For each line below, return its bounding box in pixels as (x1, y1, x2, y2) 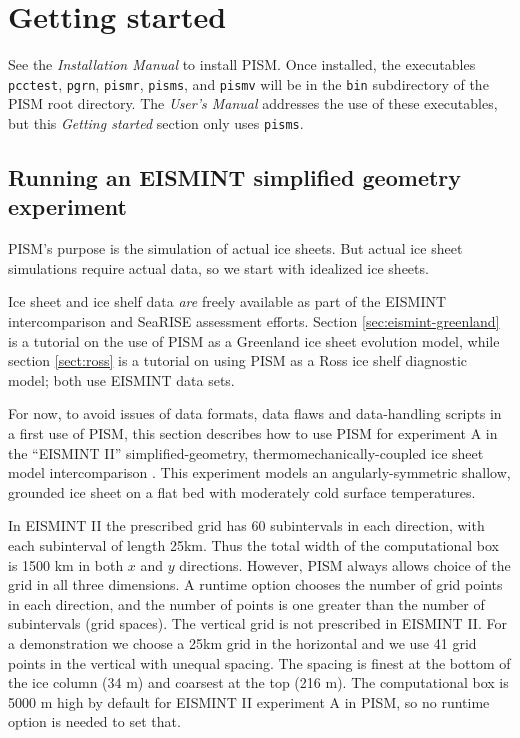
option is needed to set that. (8, 711, 181, 732)
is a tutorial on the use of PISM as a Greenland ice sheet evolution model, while (8, 330, 500, 351)
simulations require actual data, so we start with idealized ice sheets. (8, 257, 429, 278)
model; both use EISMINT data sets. (8, 369, 235, 390)
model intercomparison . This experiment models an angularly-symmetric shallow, (8, 462, 511, 483)
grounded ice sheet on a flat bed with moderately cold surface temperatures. (8, 481, 476, 502)
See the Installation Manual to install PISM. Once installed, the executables (8, 54, 476, 75)
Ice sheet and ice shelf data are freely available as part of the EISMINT (8, 291, 447, 312)
